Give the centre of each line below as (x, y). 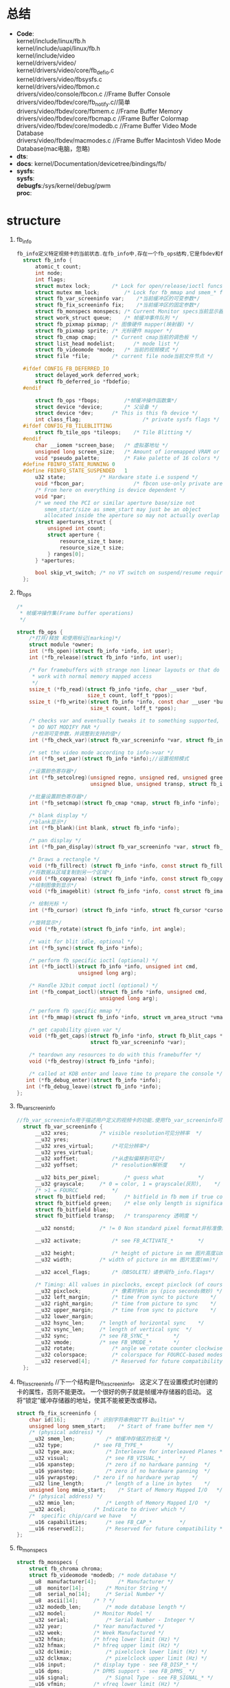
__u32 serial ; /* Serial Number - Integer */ (112, 1620)
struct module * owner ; (61, 645)
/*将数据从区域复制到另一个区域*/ (71, 872)
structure (34, 220)
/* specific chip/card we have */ (83, 1516)
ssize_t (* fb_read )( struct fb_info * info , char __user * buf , (118, 689)
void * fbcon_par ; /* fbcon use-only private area (130, 484)
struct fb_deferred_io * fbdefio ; (83, 382)
